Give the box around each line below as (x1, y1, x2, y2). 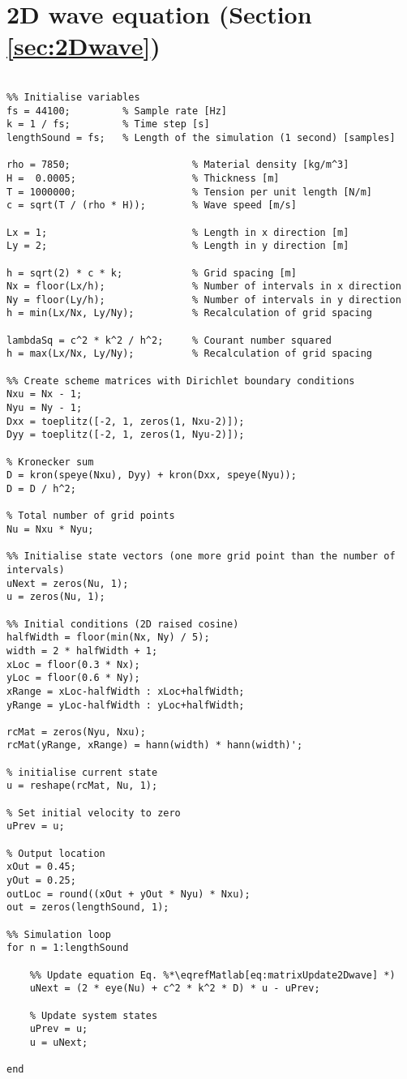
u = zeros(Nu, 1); (6, 591, 105, 603)
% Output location (6, 847, 105, 859)
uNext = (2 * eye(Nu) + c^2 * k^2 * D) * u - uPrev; (29, 983, 320, 995)
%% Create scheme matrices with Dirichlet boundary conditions (6, 375, 355, 387)
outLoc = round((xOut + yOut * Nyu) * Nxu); (6, 888, 251, 900)
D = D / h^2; (6, 483, 76, 495)
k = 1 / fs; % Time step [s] (6, 118, 210, 131)
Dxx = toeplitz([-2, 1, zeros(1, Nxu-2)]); (6, 415, 245, 427)
